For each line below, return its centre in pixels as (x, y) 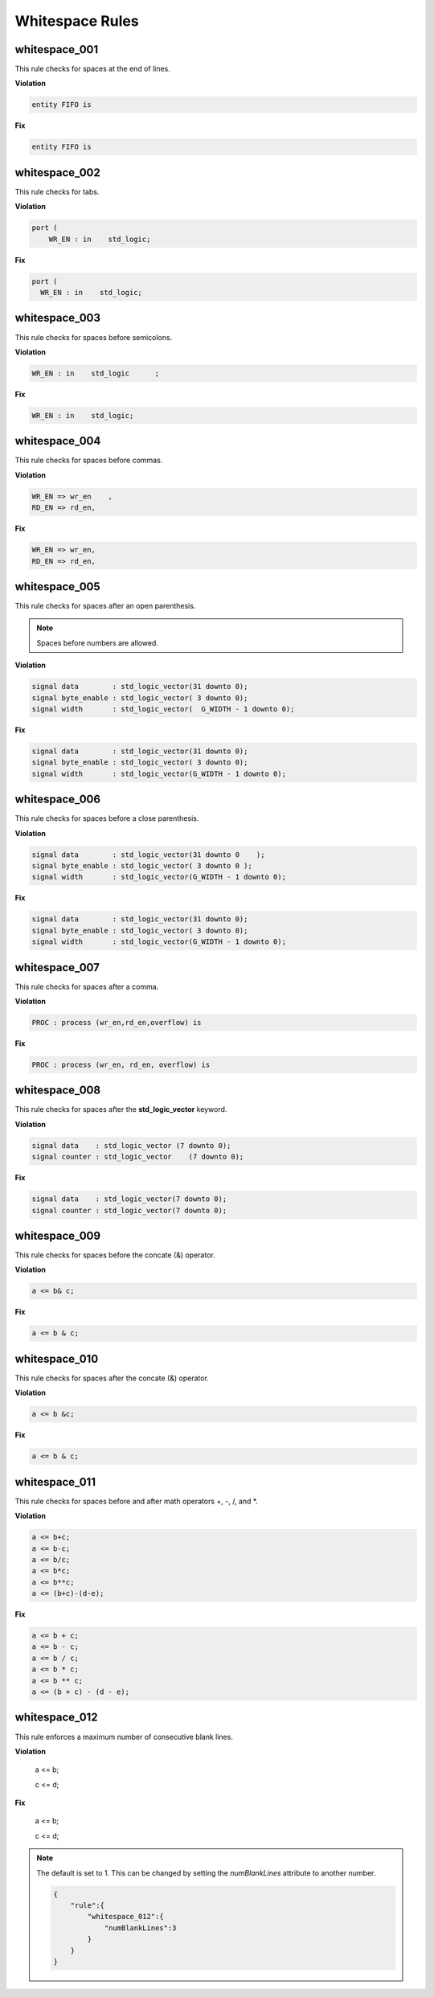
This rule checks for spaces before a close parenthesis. (107, 818)
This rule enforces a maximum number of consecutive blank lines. (124, 1737)
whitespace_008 (57, 1091)
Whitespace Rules (77, 21)
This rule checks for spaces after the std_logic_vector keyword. (121, 1109)
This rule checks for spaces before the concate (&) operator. (115, 1255)
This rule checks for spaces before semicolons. (94, 337)
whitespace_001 (57, 49)
